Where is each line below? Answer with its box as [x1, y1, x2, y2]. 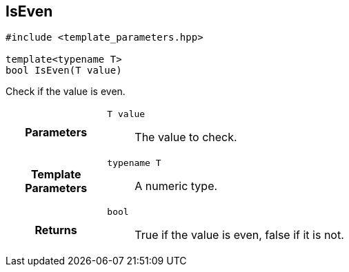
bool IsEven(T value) [6, 65, 122, 76]
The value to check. [134, 130, 237, 145]
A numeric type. [134, 179, 218, 193]
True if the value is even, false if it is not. [134, 228, 344, 242]
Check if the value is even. [6, 85, 126, 98]
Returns [34, 222, 77, 237]
